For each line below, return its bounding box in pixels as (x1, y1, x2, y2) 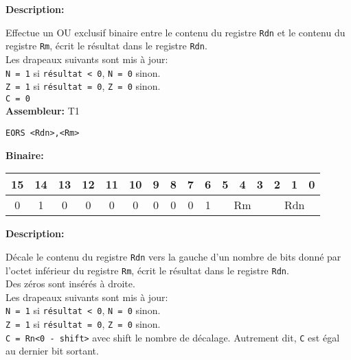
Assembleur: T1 (5, 104, 80, 118)
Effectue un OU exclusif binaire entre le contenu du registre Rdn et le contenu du (5, 25, 346, 39)
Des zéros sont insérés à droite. (5, 276, 135, 291)
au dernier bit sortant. (5, 344, 99, 358)
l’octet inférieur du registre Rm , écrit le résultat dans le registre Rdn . (5, 263, 289, 277)
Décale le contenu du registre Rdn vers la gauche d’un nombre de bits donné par (5, 249, 341, 263)
